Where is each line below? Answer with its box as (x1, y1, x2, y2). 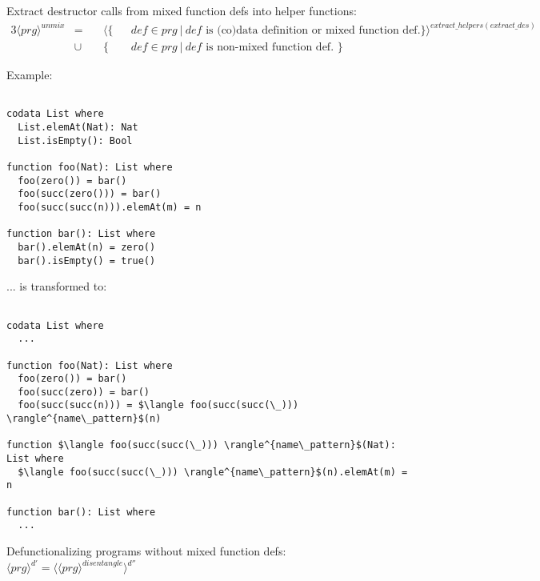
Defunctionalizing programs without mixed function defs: (6, 543, 286, 559)
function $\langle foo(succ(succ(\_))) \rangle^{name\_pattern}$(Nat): (6, 439, 396, 451)
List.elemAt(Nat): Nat (18, 122, 138, 134)
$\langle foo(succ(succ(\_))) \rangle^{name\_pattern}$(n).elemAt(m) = (18, 466, 408, 478)
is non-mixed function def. (206, 42, 334, 54)
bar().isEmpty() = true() (18, 254, 156, 266)
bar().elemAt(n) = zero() (18, 241, 156, 253)
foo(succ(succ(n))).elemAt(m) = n (18, 202, 202, 213)
